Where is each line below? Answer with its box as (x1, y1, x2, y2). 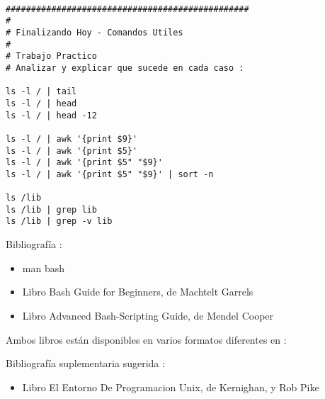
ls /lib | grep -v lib (6, 216, 113, 227)
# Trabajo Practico (6, 51, 97, 62)
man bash (22, 260, 64, 275)
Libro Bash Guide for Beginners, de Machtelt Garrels (22, 284, 253, 299)
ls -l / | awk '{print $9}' (6, 133, 138, 144)
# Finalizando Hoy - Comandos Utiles (6, 27, 183, 38)
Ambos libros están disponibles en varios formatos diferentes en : (6, 332, 287, 347)
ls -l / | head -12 (6, 110, 97, 120)
